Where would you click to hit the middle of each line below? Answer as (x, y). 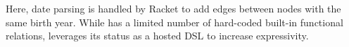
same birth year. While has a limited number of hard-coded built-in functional (174, 22)
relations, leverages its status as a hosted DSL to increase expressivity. (157, 36)
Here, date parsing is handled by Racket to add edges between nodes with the (173, 8)
